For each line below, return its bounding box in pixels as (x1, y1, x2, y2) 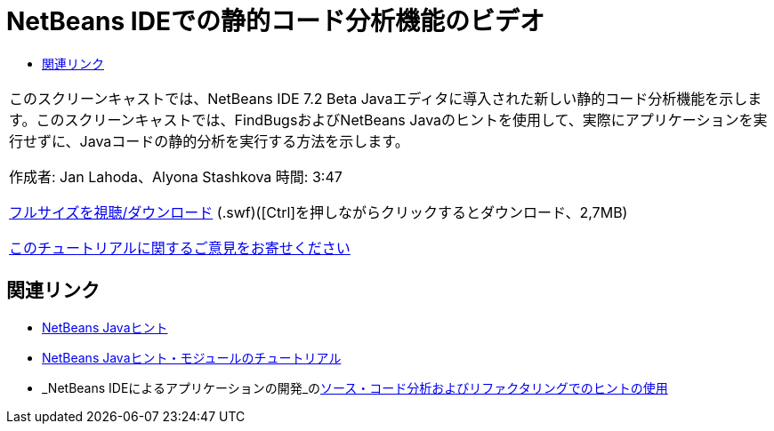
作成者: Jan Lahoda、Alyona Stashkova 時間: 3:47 (9, 167, 343, 186)
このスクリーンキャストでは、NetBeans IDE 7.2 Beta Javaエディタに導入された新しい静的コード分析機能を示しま (9, 89, 762, 108)
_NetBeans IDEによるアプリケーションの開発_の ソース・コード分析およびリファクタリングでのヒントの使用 (42, 379, 668, 395)
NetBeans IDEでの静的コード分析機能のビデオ (6, 6, 544, 36)
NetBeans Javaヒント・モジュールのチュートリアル (42, 349, 342, 365)
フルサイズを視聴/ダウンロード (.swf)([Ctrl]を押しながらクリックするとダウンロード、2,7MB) (9, 203, 628, 221)
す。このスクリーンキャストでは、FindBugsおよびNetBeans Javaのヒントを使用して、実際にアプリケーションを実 (9, 110, 768, 129)
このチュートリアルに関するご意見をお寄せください (9, 238, 351, 257)
